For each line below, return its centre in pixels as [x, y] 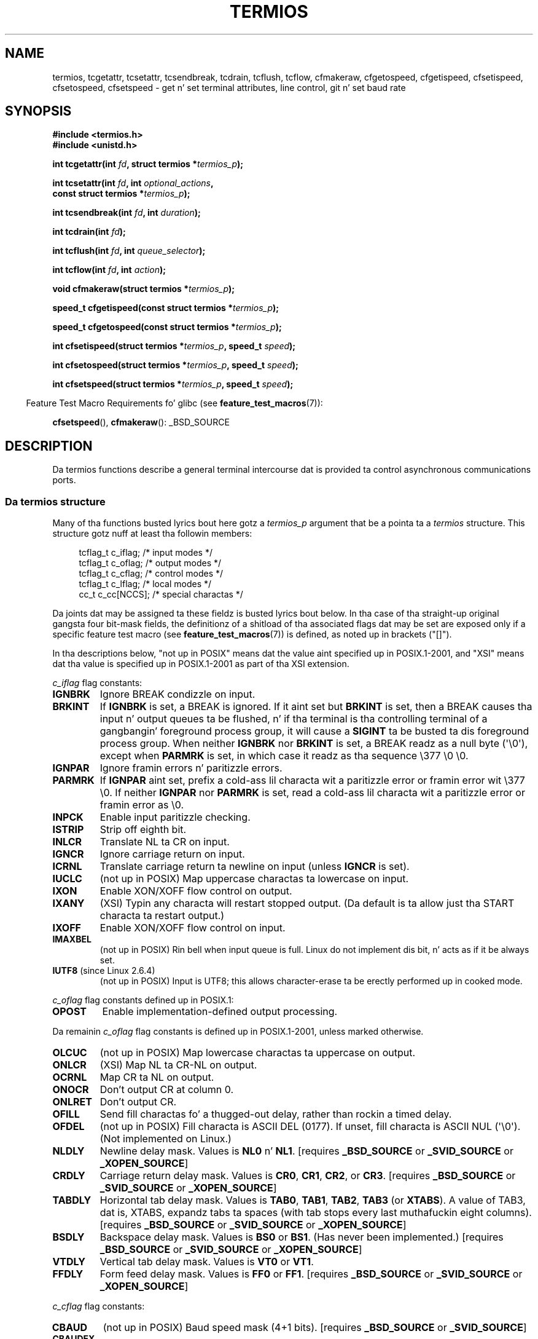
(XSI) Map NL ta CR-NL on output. [178, 1065]
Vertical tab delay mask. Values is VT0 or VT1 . [207, 1262]
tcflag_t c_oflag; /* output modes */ [150, 563]
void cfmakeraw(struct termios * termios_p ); [144, 289]
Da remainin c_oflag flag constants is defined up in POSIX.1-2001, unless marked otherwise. [238, 1032]
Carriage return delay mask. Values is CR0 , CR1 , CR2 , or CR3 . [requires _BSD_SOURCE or [308, 1176]
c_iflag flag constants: [97, 683]
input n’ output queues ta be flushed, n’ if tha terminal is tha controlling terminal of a [294, 719]
